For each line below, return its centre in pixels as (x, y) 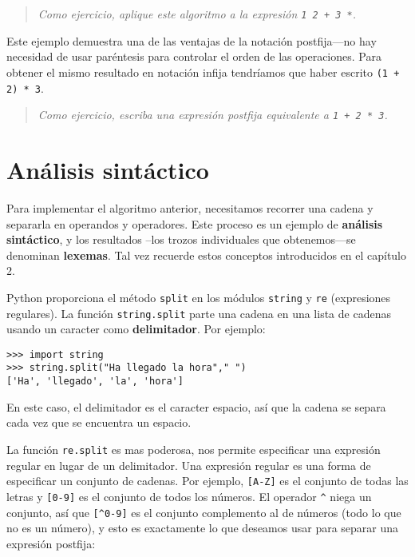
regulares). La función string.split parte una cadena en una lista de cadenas (199, 313)
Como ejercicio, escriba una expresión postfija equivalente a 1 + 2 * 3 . (213, 115)
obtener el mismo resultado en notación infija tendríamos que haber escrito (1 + (203, 72)
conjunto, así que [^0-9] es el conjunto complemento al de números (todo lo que (204, 512)
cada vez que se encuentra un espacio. (99, 422)
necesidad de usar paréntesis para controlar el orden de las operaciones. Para (194, 56)
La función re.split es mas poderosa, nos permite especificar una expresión (194, 449)
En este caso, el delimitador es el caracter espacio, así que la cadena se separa (196, 406)
